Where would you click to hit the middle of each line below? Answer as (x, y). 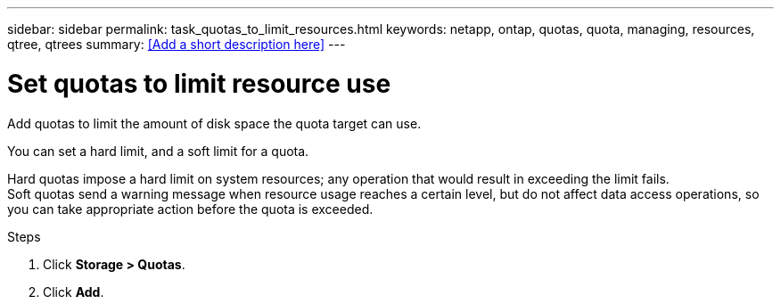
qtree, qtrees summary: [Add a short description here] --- (177, 44)
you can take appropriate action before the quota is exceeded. (190, 209)
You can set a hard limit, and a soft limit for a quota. (158, 151)
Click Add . (74, 292)
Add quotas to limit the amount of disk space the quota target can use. (214, 123)
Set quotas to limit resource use (199, 83)
